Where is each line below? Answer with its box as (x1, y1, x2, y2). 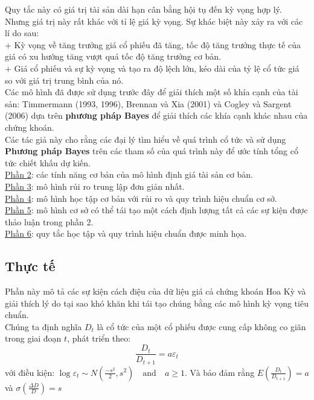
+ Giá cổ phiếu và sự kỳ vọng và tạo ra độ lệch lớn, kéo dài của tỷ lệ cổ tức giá (5, 61, 300, 74)
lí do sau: (5, 27, 39, 39)
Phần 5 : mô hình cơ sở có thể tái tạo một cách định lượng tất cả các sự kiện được (5, 204, 308, 216)
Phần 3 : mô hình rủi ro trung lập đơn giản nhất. (5, 180, 185, 192)
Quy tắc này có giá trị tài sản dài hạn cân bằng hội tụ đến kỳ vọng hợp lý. (5, 3, 282, 15)
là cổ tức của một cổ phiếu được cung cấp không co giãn (97, 320, 306, 333)
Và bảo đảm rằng (190, 366, 255, 378)
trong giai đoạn (5, 332, 62, 345)
